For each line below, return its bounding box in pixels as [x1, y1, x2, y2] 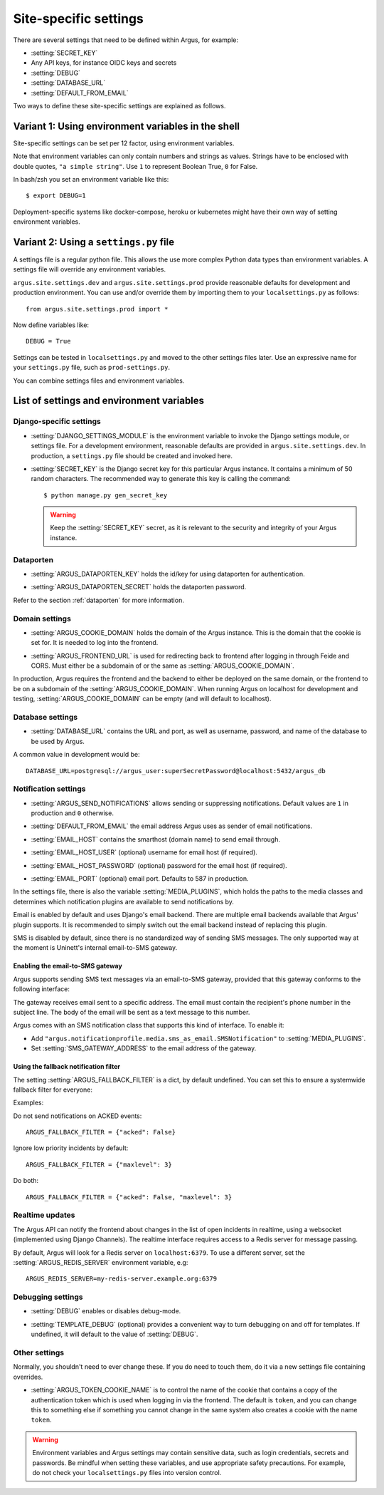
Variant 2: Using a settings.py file [13, 236, 174, 248]
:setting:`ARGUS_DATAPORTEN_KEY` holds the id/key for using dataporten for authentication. [31, 569, 305, 578]
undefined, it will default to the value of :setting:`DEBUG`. [31, 1330, 198, 1339]
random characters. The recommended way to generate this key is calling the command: [31, 475, 291, 483]
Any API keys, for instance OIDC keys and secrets [31, 58, 177, 67]
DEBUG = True [26, 337, 71, 346]
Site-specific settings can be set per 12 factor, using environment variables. [13, 139, 235, 148]
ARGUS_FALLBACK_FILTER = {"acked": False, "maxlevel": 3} [26, 1193, 233, 1201]
